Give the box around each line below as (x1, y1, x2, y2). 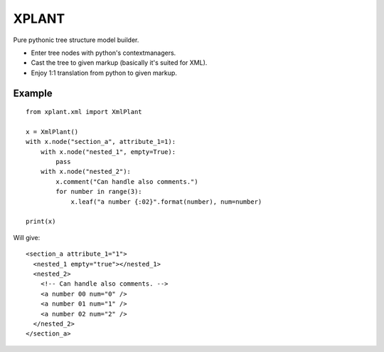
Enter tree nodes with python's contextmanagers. (31, 48, 176, 57)
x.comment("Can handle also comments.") (55, 177, 198, 185)
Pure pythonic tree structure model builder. (13, 36, 139, 44)
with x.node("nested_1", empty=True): (40, 147, 176, 156)
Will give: (13, 233, 41, 242)
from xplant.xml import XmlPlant (26, 108, 142, 116)
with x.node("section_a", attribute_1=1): (26, 138, 176, 146)
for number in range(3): (55, 187, 142, 196)
